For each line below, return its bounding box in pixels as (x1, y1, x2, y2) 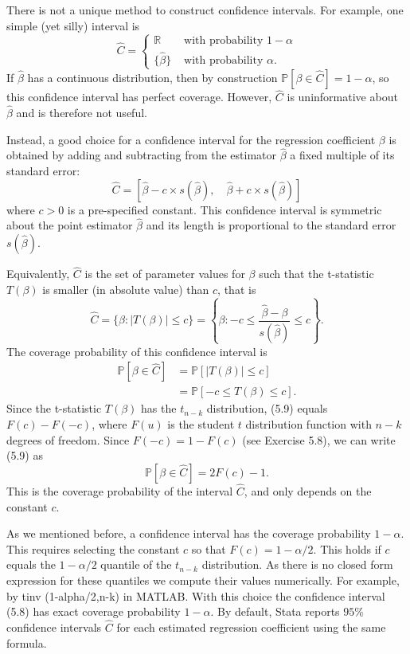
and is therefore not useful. (16, 104, 147, 120)
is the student (167, 416, 235, 433)
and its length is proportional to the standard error (146, 217, 396, 233)
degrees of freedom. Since (6, 431, 130, 448)
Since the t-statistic (6, 400, 102, 417)
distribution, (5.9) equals (206, 400, 328, 417)
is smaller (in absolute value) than (42, 280, 209, 297)
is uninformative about (287, 88, 398, 105)
